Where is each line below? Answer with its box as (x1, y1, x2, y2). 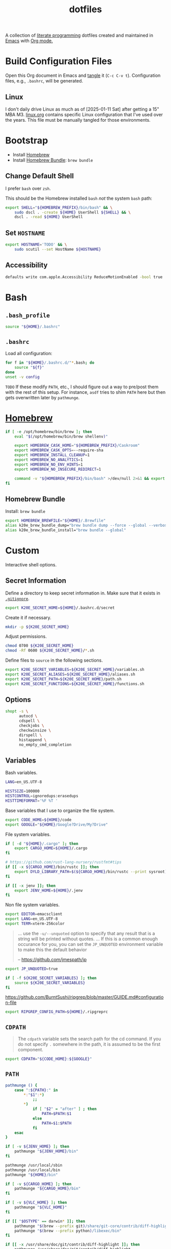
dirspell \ (18, 732, 42, 738)
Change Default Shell (5, 172, 74, 180)
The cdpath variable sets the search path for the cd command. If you (17, 1036, 161, 1042)
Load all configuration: (5, 350, 52, 357)
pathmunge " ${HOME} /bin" (5, 1172, 58, 1177)
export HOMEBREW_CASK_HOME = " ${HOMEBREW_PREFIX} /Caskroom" (14, 443, 140, 448)
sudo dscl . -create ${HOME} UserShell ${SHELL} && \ (14, 210, 131, 215)
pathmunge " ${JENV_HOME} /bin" (14, 1149, 79, 1154)
